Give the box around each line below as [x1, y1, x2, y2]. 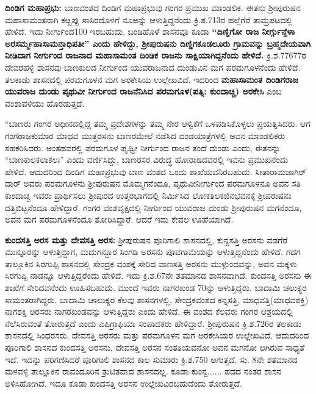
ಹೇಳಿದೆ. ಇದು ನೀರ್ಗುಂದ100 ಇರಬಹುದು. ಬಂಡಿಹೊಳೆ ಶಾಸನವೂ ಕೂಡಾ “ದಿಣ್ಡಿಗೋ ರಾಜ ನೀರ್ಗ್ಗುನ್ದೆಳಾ [5, 25, 295, 38]
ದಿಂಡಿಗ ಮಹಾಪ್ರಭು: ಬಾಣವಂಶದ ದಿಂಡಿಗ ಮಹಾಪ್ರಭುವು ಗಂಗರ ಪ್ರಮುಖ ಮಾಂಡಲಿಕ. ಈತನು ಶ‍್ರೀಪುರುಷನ [5, 1, 301, 13]
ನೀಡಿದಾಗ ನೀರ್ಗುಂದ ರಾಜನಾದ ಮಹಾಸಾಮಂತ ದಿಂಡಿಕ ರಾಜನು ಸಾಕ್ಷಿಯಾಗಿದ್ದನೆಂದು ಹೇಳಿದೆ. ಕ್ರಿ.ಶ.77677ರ [5, 49, 306, 62]
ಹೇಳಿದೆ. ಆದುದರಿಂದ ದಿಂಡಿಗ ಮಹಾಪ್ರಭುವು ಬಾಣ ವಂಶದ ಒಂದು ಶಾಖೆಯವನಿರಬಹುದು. [5, 165, 253, 177]
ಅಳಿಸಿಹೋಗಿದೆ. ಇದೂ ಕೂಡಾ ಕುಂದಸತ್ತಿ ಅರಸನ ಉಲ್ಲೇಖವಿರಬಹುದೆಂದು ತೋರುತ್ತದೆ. [5, 376, 242, 389]
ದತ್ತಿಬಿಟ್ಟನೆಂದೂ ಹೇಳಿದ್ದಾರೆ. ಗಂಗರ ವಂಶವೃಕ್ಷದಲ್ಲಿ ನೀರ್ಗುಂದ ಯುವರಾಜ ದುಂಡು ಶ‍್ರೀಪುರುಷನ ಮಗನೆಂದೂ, [5, 201, 302, 213]
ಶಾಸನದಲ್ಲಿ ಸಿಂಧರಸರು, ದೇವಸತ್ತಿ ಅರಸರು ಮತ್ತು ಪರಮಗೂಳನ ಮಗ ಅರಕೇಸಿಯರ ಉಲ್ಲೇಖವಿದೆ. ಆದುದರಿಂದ [5, 329, 309, 342]
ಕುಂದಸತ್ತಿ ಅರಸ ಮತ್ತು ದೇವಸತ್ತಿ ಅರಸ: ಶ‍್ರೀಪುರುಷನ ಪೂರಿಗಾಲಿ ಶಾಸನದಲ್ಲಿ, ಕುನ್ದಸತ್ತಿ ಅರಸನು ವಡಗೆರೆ [5, 233, 288, 246]
